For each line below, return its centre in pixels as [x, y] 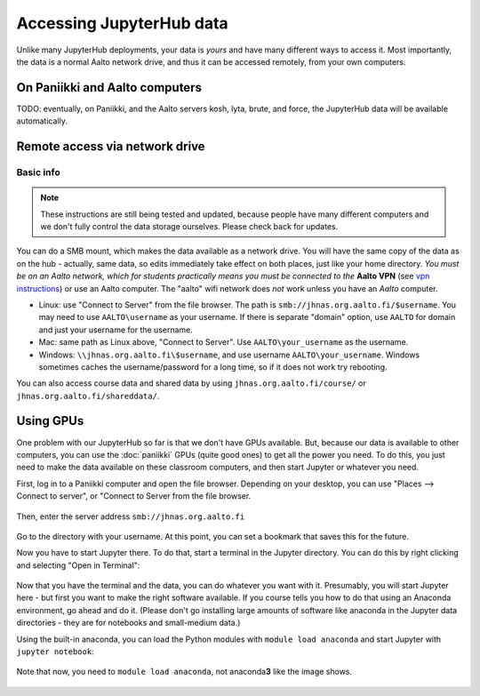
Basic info [39, 172]
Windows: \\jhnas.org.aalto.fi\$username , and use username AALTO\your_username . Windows [229, 355]
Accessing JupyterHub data [122, 23]
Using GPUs [50, 421]
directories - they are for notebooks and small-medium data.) [128, 623]
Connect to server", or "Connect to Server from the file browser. [134, 496]
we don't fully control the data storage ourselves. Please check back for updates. [189, 226]
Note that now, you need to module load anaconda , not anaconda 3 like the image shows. [184, 672]
